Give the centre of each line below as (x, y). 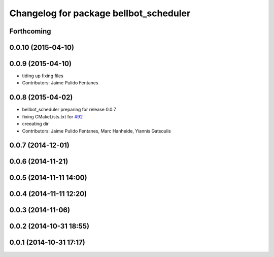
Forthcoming (30, 31)
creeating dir (36, 124)
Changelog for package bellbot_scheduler (100, 13)
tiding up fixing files (43, 76)
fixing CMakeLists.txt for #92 (53, 116)
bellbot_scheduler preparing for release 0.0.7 (69, 110)
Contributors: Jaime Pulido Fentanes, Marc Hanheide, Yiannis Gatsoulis (96, 131)
